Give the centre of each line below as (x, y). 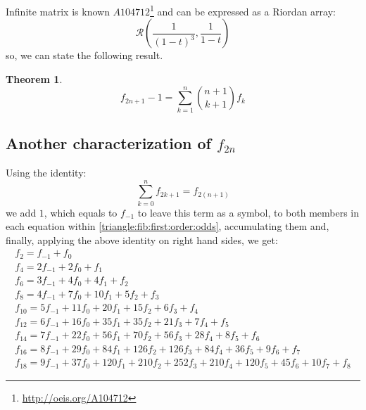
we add (21, 212)
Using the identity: (46, 172)
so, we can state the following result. (84, 55)
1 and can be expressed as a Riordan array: (243, 10)
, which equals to (81, 212)
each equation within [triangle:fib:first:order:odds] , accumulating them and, (168, 226)
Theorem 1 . (34, 78)
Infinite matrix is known (58, 11)
